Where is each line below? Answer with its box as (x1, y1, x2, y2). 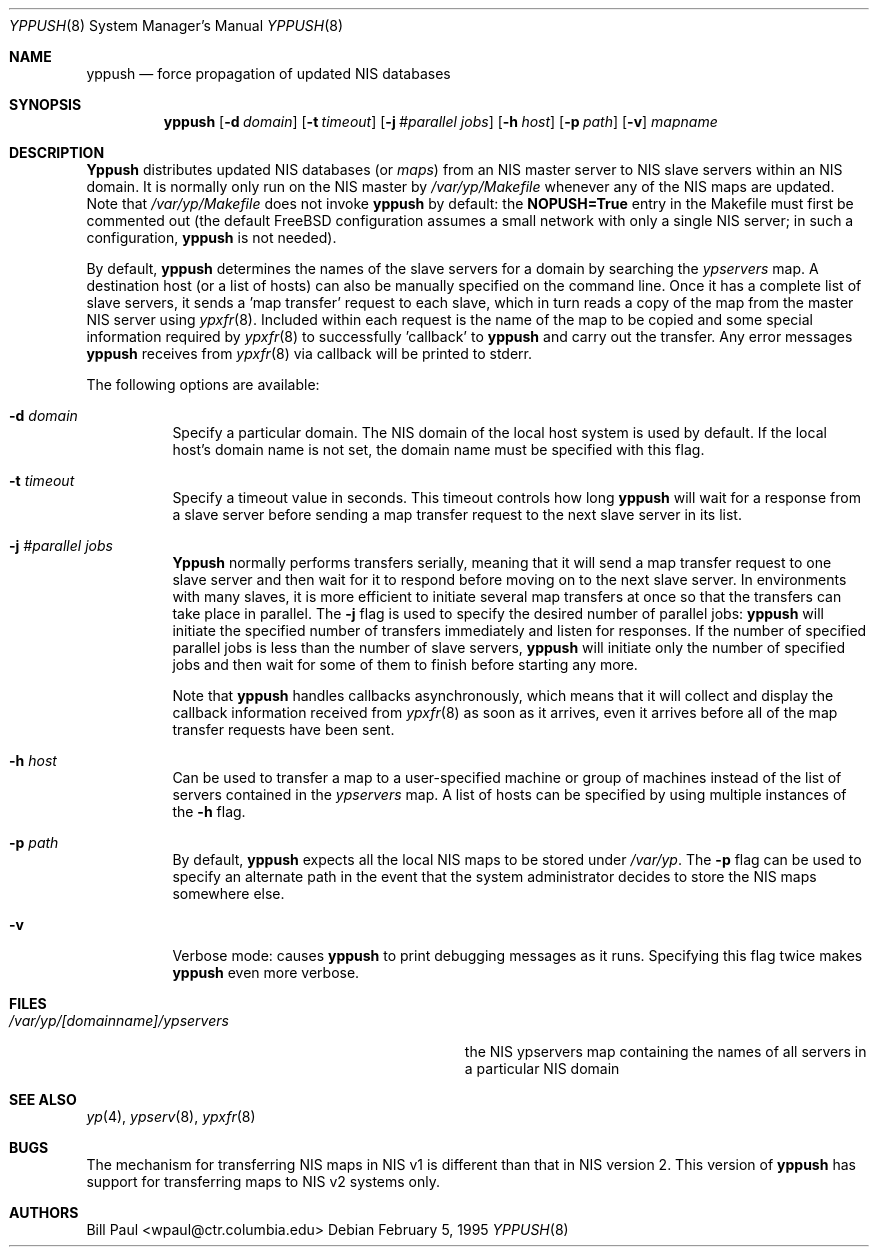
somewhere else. (172, 885, 285, 902)
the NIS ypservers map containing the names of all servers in (464, 1043, 867, 1060)
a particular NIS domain (464, 1060, 620, 1077)
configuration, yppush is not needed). (86, 229, 337, 246)
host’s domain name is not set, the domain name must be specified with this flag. (172, 441, 705, 458)
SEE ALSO (9, 1091, 77, 1108)
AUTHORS (9, 1204, 79, 1221)
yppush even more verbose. (172, 964, 360, 981)
